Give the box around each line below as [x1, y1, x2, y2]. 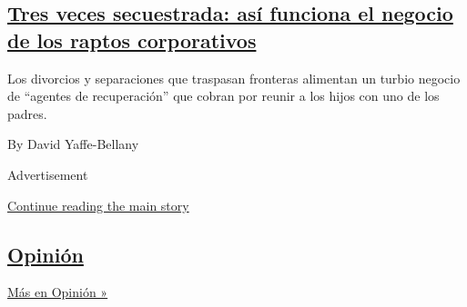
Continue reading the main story [7, 195, 189, 214]
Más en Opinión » [7, 282, 108, 302]
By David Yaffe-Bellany [7, 134, 139, 153]
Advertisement [7, 164, 88, 183]
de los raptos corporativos [7, 25, 257, 54]
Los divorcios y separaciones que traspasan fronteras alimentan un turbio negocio [7, 68, 461, 87]
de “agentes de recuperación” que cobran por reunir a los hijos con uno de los [7, 86, 440, 105]
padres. [7, 104, 47, 123]
